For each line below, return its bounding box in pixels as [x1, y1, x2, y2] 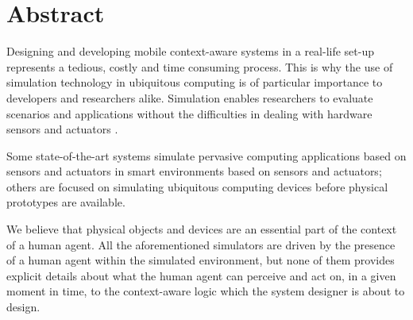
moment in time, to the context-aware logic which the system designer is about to [6, 283, 405, 299]
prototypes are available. [6, 194, 125, 210]
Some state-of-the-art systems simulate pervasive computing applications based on [6, 147, 407, 164]
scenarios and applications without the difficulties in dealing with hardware [6, 105, 372, 121]
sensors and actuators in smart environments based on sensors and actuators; [6, 163, 382, 179]
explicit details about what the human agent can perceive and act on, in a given [6, 267, 396, 283]
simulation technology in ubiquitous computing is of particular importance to [6, 74, 383, 91]
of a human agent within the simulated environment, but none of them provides [6, 252, 395, 268]
